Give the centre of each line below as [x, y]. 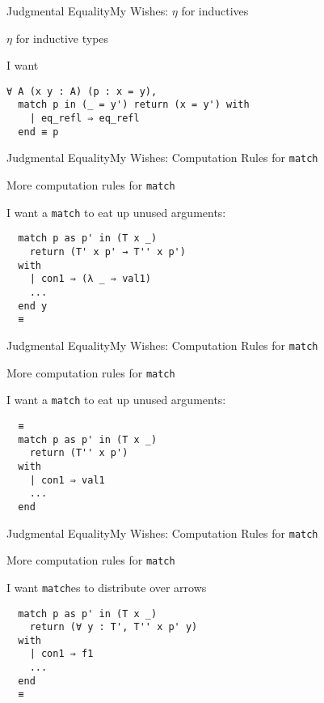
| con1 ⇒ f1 [61, 654]
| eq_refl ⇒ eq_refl [84, 119]
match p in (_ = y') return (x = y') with [134, 105]
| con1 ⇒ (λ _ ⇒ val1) [90, 279]
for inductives [215, 11]
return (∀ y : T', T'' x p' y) [114, 627]
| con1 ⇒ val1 [67, 480]
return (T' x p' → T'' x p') [107, 252]
